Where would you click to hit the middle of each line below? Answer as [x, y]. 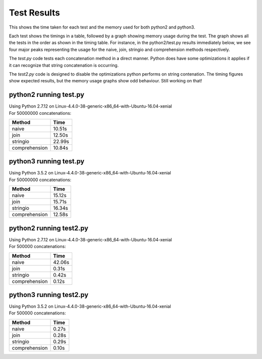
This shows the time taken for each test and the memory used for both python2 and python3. [102, 27]
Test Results [34, 13]
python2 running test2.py [49, 228]
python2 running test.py [47, 95]
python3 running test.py [47, 162]
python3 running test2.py [49, 295]
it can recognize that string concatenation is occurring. [64, 65]
